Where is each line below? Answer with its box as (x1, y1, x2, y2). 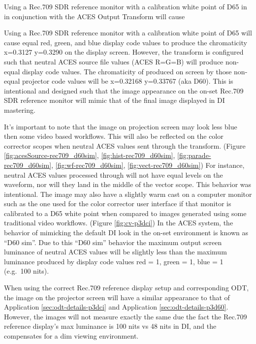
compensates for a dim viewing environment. (4, 331, 139, 341)
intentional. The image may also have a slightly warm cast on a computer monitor (4, 188, 252, 199)
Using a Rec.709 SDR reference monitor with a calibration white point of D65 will (4, 28, 252, 38)
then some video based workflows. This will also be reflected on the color (4, 131, 224, 141)
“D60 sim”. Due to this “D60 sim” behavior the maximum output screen (4, 237, 222, 247)
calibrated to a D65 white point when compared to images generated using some (4, 208, 247, 218)
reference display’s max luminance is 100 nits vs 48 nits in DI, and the (4, 321, 217, 331)
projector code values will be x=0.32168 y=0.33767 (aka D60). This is (22, 76, 233, 86)
